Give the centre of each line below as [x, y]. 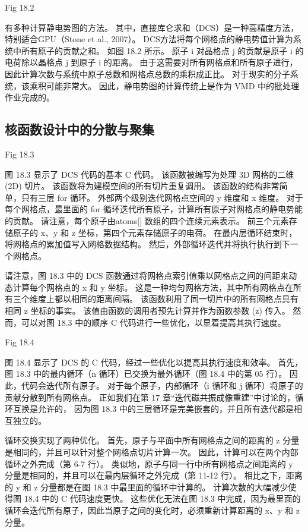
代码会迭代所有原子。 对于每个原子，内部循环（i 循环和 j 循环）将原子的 [162, 385]
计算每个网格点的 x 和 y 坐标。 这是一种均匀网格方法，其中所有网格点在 [153, 287]
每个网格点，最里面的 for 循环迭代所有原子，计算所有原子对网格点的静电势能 [154, 209]
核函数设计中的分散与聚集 [80, 129]
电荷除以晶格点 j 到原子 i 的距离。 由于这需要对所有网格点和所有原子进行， [151, 62]
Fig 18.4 [20, 342]
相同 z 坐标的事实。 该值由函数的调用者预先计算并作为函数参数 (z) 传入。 [147, 311]
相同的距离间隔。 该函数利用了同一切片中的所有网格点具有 [185, 299]
